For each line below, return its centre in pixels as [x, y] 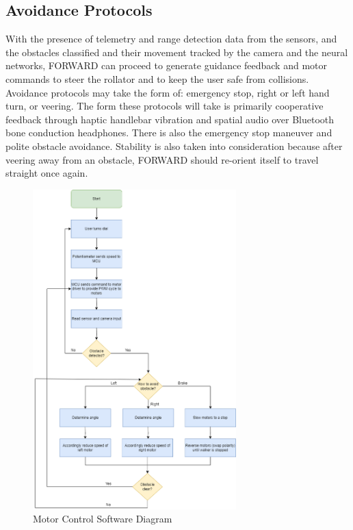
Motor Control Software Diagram [103, 519]
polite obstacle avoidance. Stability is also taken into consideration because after [174, 146]
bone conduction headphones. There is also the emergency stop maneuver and [169, 132]
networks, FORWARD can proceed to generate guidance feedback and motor [166, 65]
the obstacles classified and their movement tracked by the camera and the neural [177, 52]
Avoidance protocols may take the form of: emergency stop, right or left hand [168, 92]
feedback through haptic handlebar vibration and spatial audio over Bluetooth [170, 119]
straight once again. [47, 173]
